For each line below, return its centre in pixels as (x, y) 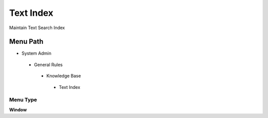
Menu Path (26, 42)
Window (18, 110)
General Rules (48, 65)
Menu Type (23, 100)
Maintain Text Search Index (37, 28)
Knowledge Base (64, 76)
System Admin (36, 53)
